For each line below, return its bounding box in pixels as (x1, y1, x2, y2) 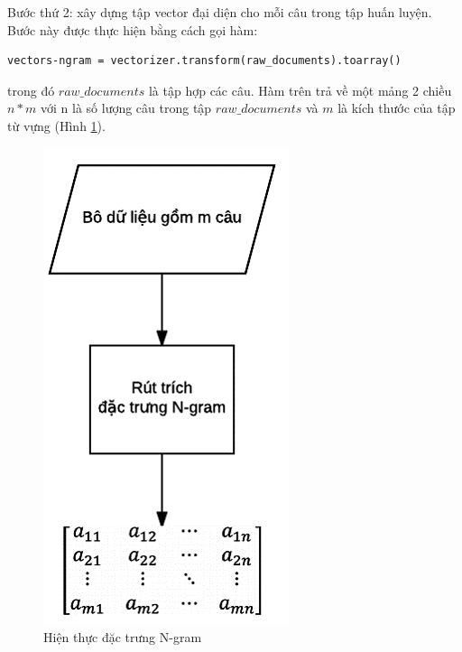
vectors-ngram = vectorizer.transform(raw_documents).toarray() (7, 54, 402, 68)
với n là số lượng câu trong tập (41, 98, 212, 117)
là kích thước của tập (337, 98, 456, 117)
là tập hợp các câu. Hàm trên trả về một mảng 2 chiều (148, 80, 452, 99)
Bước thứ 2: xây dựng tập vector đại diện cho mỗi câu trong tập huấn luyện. (7, 3, 432, 21)
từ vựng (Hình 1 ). (7, 116, 106, 135)
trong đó (7, 80, 55, 99)
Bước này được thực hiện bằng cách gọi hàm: (7, 20, 258, 39)
